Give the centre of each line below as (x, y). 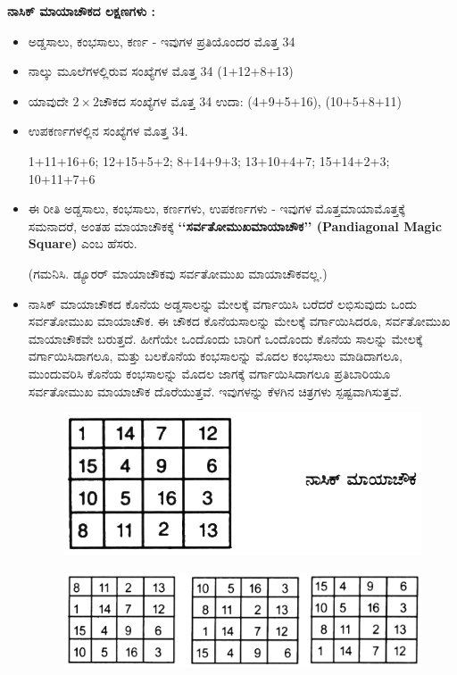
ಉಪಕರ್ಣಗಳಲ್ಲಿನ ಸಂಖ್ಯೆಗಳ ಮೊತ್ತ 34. (108, 131)
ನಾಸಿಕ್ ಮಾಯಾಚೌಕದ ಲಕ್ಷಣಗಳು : (82, 11)
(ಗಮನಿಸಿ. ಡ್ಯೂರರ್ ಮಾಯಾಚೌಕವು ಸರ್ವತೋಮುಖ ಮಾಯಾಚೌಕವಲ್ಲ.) (178, 273)
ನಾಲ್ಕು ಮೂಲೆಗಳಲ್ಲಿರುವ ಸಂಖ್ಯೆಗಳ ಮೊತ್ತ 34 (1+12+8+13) (161, 71)
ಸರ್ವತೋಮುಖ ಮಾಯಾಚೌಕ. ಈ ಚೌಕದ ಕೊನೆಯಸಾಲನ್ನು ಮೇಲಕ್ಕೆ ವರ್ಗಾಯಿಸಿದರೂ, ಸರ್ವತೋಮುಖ (239, 321)
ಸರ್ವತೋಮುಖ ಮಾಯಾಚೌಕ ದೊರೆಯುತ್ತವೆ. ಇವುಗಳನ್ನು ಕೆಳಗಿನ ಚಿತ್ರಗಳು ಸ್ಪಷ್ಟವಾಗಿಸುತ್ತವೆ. (215, 391)
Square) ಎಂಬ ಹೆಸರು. (83, 243)
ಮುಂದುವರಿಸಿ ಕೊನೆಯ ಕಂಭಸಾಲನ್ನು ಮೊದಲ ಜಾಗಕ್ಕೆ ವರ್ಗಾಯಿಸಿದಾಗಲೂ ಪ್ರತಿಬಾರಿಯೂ (209, 373)
